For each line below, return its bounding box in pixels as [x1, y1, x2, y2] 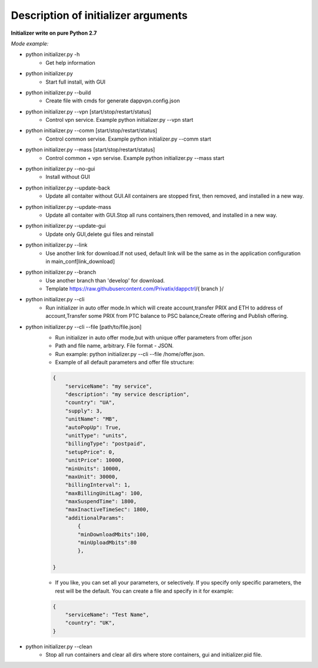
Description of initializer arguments [11, 9, 188, 22]
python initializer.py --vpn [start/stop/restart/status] [25, 108, 151, 115]
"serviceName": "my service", [65, 383, 153, 390]
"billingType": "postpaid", [65, 440, 147, 447]
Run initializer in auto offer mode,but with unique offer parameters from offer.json [55, 334, 253, 341]
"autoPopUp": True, [65, 424, 122, 431]
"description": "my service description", [65, 391, 190, 397]
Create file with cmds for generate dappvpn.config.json [45, 97, 180, 104]
